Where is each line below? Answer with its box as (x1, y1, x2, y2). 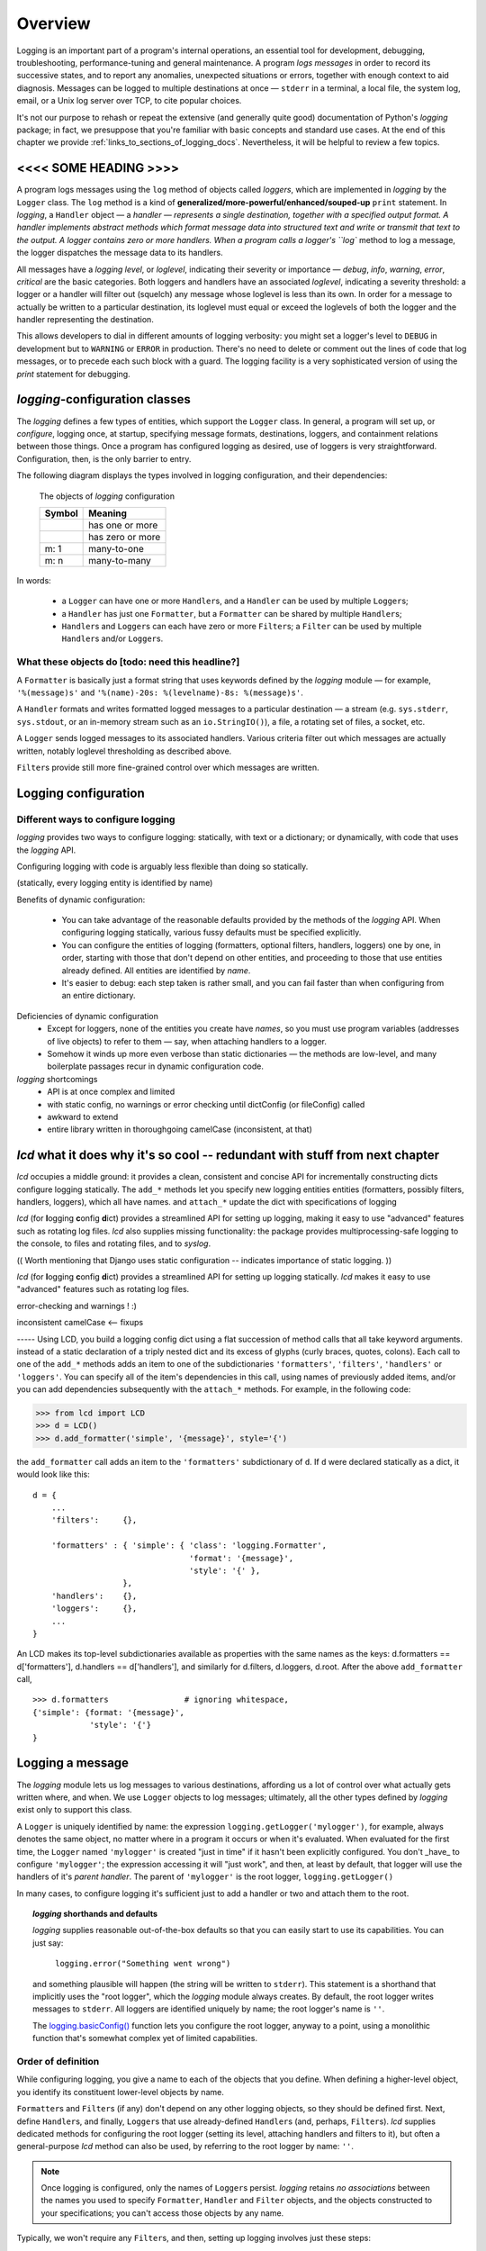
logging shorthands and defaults (32, 1909, 157, 1920)
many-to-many (88, 554, 152, 566)
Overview (16, 14, 91, 33)
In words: (16, 574, 51, 585)
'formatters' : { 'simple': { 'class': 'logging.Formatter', (50, 1541, 328, 1550)
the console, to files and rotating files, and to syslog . (16, 1238, 211, 1249)
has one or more (88, 519, 158, 531)
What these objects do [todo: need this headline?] (16, 655, 240, 668)
